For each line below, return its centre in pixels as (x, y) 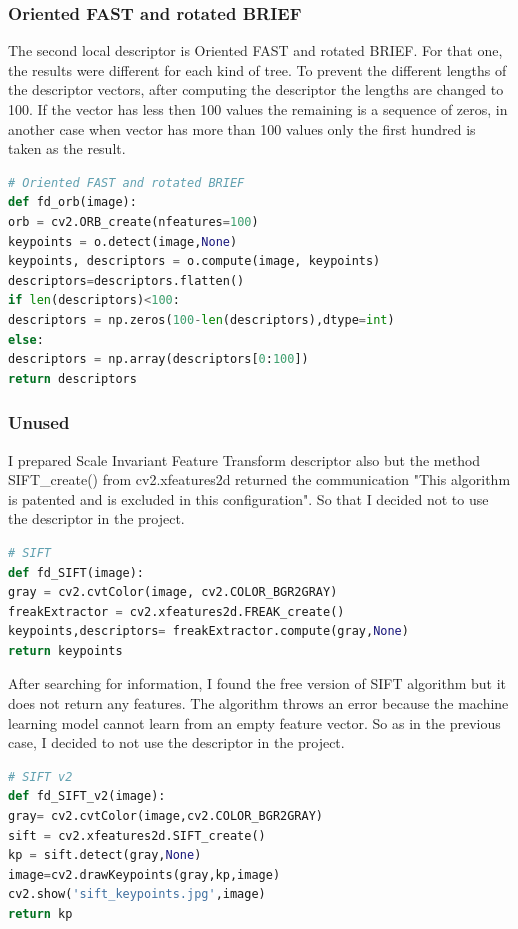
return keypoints (65, 650)
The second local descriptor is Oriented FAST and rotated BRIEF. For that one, (255, 50)
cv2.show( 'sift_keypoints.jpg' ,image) (137, 894)
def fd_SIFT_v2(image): (87, 796)
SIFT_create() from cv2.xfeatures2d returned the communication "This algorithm (259, 479)
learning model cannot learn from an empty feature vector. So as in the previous (254, 722)
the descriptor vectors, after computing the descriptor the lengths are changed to (256, 89)
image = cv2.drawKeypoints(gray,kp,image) (144, 874)
